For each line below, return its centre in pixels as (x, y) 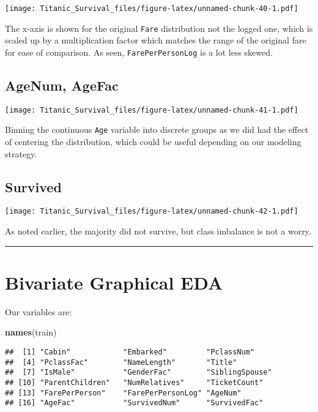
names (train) (31, 332)
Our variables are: (39, 311)
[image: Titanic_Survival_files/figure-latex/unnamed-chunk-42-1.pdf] (152, 212)
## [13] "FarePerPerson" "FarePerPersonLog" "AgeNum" (123, 393)
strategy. (21, 153)
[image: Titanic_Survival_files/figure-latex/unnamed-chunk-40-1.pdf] (152, 9)
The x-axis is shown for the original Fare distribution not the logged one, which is (159, 28)
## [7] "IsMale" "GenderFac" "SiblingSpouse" (139, 373)
